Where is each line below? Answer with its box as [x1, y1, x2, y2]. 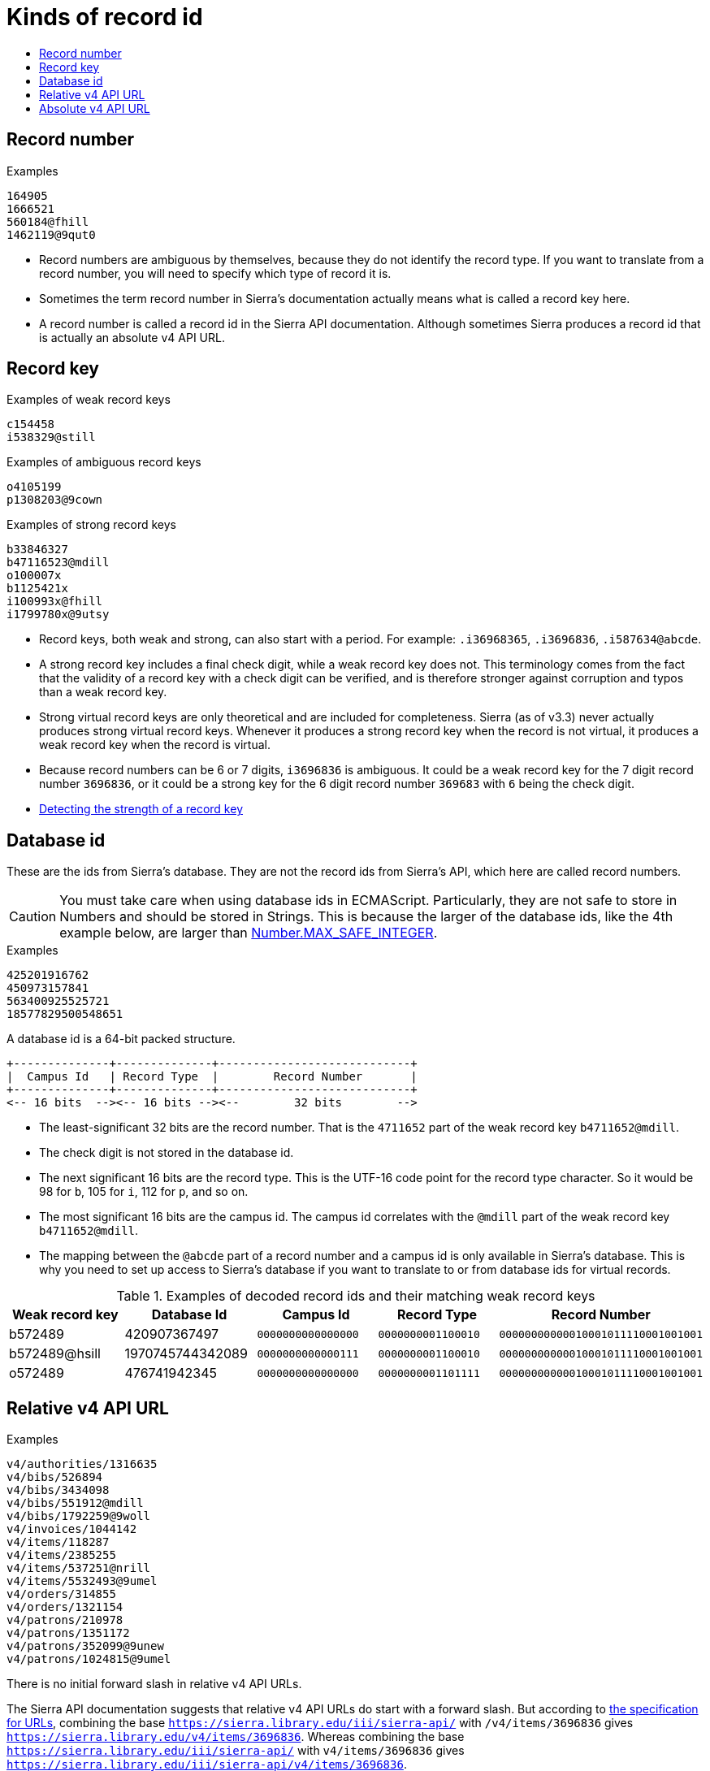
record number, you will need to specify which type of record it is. [39, 266, 392, 280]
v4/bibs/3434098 [6, 1483, 110, 1497]
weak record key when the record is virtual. [39, 738, 271, 752]
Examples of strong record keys [6, 517, 177, 532]
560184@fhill [6, 214, 89, 228]
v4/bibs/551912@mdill [6, 1496, 144, 1510]
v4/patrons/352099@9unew [6, 1639, 164, 1653]
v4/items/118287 [6, 1535, 110, 1549]
